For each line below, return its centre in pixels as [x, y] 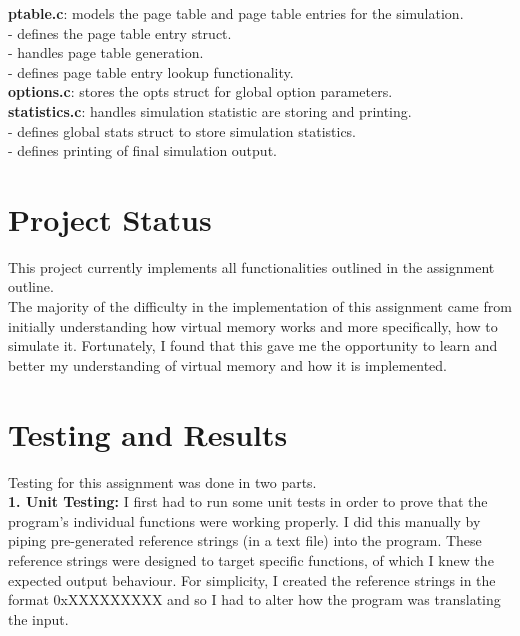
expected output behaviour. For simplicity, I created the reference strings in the [252, 579]
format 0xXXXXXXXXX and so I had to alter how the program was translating [254, 599]
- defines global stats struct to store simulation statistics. [182, 130]
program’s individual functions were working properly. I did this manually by [244, 520]
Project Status [110, 218]
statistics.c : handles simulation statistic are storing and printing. [210, 110]
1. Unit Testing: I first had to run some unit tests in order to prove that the [248, 501]
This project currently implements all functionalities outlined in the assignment [251, 266]
